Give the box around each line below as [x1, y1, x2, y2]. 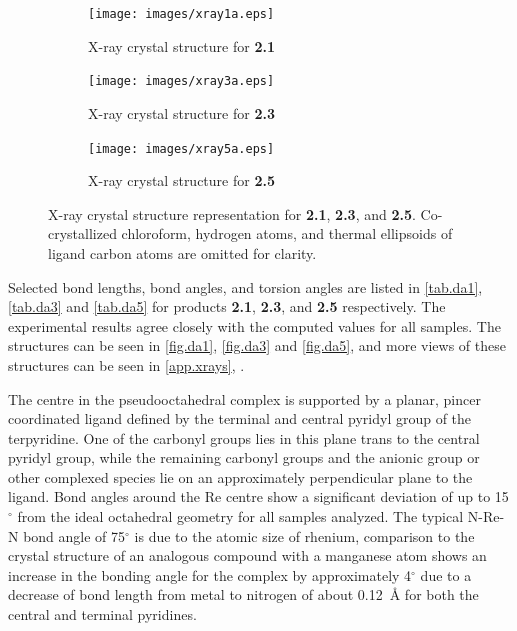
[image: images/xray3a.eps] [88, 74, 275, 89]
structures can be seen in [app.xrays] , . [8, 354, 245, 375]
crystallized [48, 223, 117, 244]
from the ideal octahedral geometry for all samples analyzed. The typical [17, 506, 464, 527]
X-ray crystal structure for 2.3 [88, 102, 275, 123]
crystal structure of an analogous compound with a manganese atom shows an [8, 545, 487, 566]
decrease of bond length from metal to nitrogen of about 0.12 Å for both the [8, 584, 479, 605]
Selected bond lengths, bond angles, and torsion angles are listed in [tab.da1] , [8, 276, 483, 297]
